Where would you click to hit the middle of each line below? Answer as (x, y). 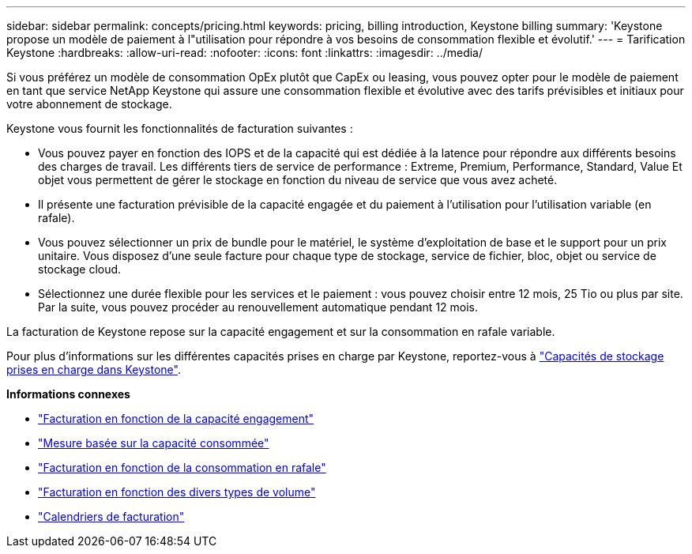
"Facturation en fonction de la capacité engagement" (176, 418)
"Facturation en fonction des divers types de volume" (177, 492)
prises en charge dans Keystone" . (94, 369)
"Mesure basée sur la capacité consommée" (154, 443)
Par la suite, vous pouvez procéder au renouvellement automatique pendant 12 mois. (258, 307)
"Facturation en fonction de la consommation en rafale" (182, 467)
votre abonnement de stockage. (89, 104)
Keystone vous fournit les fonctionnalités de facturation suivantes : (180, 128)
